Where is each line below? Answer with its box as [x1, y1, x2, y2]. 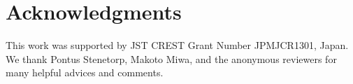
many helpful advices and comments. [6, 65, 164, 80]
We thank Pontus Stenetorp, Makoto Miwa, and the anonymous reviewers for [6, 51, 337, 66]
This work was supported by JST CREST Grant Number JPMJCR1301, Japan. [6, 38, 349, 52]
